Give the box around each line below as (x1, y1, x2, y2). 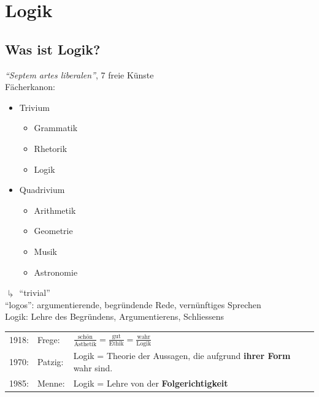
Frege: (37, 333, 60, 346)
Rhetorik (34, 142, 67, 154)
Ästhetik (74, 341, 97, 347)
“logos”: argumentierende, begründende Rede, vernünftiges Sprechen (5, 298, 261, 311)
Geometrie (34, 224, 73, 237)
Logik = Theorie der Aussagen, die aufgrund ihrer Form (73, 349, 291, 362)
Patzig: (37, 355, 64, 368)
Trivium (19, 100, 50, 113)
